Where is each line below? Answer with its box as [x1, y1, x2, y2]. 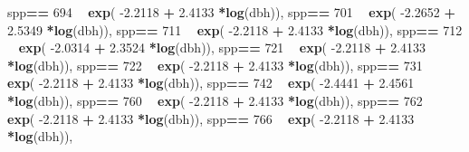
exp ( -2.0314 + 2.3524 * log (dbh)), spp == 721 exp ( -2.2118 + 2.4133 [18, 38, 426, 57]
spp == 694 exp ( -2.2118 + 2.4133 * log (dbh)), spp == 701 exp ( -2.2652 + [7, 3, 455, 21]
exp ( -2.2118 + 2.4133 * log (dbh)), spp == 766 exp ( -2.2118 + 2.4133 [7, 109, 415, 128]
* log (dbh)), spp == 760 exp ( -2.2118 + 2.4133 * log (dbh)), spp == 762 [7, 90, 423, 109]
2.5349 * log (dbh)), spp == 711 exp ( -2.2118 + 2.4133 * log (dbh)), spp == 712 [7, 20, 463, 39]
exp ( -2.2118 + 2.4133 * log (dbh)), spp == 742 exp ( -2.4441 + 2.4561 [7, 73, 415, 92]
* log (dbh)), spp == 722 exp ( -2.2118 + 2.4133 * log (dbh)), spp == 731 [7, 55, 423, 74]
